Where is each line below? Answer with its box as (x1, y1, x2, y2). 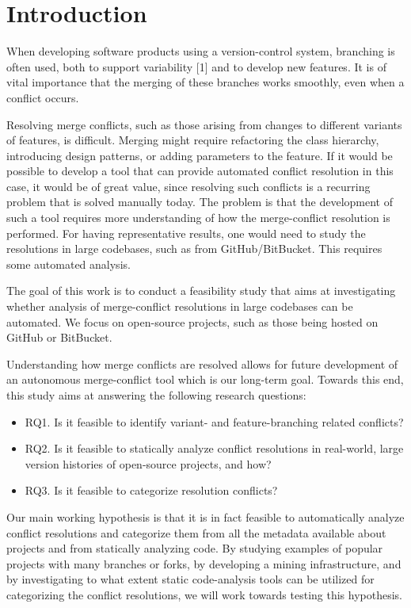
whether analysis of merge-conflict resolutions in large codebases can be (6, 298, 353, 315)
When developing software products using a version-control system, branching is (6, 43, 395, 59)
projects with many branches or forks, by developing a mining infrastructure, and (6, 555, 401, 572)
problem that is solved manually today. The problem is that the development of (6, 193, 393, 210)
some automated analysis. (6, 255, 131, 272)
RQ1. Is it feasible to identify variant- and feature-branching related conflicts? (25, 413, 404, 430)
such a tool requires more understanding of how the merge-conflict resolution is (6, 209, 390, 226)
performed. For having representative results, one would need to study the (6, 224, 366, 241)
